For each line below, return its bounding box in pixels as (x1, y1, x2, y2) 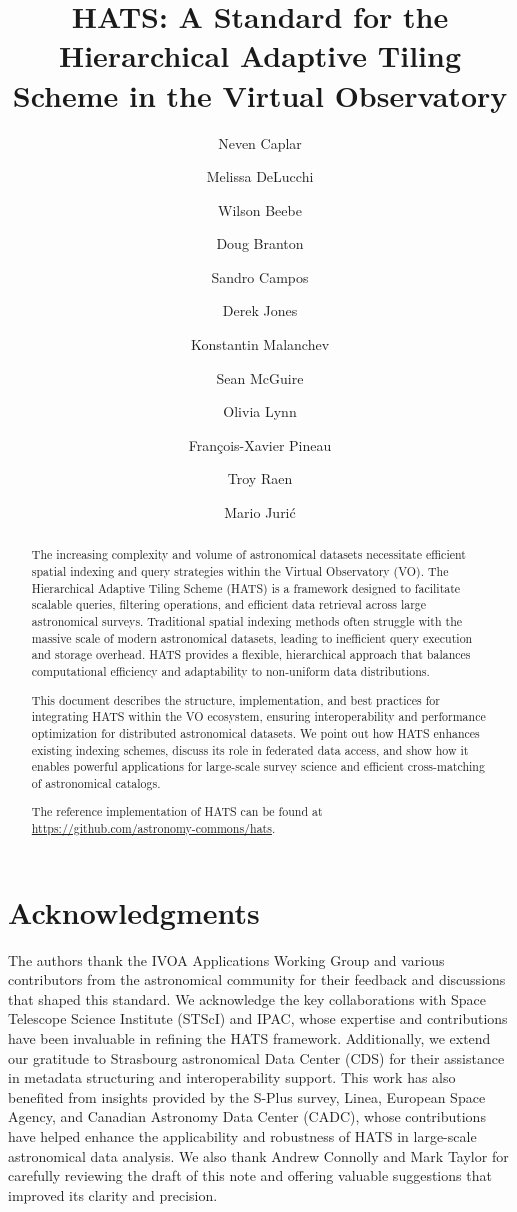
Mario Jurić (224, 502, 296, 523)
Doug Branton (216, 233, 304, 254)
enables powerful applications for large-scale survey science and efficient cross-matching (31, 758, 485, 775)
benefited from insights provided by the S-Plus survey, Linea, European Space (8, 1086, 486, 1107)
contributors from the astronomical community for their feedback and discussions (8, 969, 506, 990)
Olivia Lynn (223, 401, 297, 422)
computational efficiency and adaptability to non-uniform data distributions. (31, 663, 430, 680)
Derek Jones (222, 300, 298, 321)
